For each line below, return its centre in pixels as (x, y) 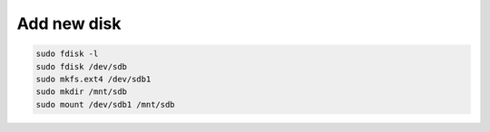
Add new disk (69, 24)
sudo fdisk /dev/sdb (81, 66)
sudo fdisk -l (67, 54)
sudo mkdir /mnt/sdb (81, 92)
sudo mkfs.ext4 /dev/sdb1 (93, 79)
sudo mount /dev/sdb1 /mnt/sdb (106, 104)
